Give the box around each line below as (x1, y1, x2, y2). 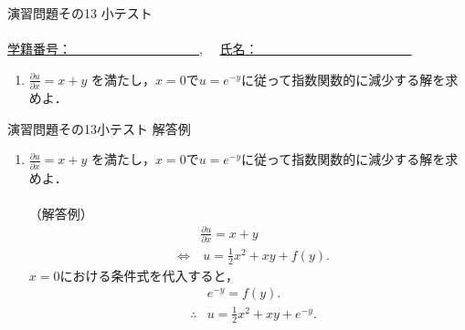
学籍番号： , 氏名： (7, 39, 259, 58)
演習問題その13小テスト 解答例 (7, 119, 191, 138)
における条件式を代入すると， (59, 265, 238, 284)
